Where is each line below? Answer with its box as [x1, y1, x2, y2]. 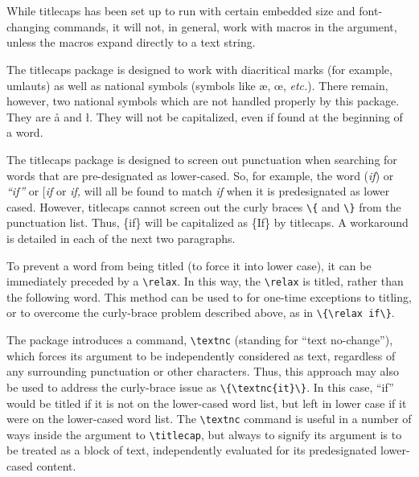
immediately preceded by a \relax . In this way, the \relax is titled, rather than [6, 273, 404, 290]
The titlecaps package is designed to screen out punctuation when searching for [6, 150, 397, 167]
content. [36, 458, 76, 475]
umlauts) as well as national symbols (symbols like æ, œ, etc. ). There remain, [6, 76, 388, 93]
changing [6, 18, 51, 35]
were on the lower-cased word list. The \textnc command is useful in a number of [6, 410, 412, 427]
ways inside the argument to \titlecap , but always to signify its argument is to [6, 426, 402, 442]
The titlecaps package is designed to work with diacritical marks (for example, [6, 60, 392, 77]
